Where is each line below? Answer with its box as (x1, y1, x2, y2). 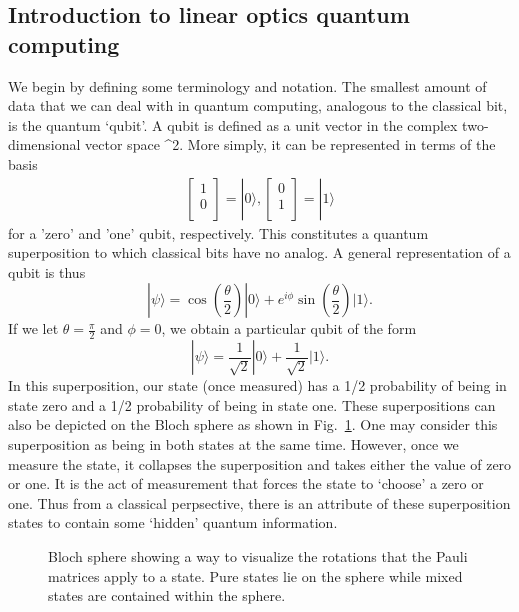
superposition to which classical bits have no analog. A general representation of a (8, 242, 511, 263)
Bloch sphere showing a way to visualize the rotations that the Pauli (48, 545, 468, 566)
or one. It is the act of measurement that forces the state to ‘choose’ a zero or (8, 473, 484, 494)
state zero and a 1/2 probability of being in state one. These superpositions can (8, 394, 496, 415)
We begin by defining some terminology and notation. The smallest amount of (8, 75, 487, 96)
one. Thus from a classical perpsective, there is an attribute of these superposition (8, 492, 511, 513)
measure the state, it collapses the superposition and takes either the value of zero (8, 453, 512, 474)
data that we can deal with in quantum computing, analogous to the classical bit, (8, 95, 508, 116)
